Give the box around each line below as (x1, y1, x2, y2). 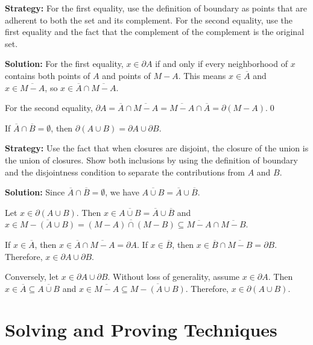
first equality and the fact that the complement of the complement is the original (5, 25, 305, 38)
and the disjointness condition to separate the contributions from (5, 165, 245, 178)
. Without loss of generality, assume (107, 270, 240, 283)
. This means (178, 69, 226, 81)
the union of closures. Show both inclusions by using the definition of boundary (5, 153, 298, 166)
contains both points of (5, 69, 90, 81)
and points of (102, 69, 151, 81)
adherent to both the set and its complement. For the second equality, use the (5, 13, 292, 26)
